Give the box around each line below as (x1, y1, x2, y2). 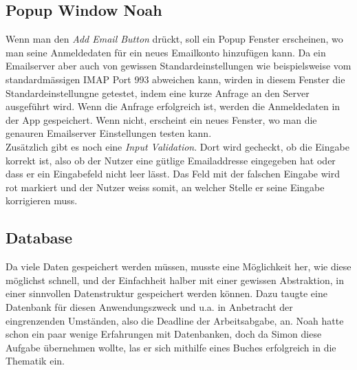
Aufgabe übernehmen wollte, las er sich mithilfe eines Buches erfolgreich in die (6, 340, 336, 354)
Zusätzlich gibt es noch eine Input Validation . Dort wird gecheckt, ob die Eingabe (6, 139, 349, 153)
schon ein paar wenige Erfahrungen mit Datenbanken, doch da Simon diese (6, 327, 322, 341)
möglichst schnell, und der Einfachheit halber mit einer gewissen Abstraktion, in (6, 272, 344, 287)
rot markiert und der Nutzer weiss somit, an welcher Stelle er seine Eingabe (6, 179, 325, 194)
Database (6, 227, 73, 248)
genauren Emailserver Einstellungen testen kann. (6, 126, 212, 140)
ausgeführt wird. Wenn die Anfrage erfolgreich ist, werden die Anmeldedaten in (6, 99, 340, 113)
